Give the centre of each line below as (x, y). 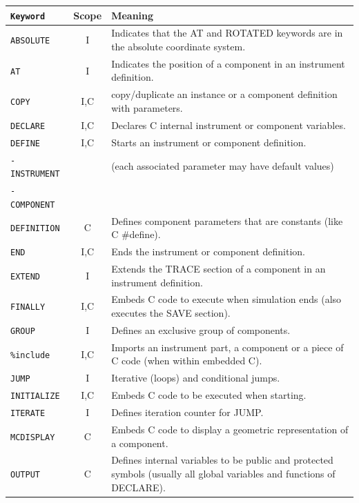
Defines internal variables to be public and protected (222, 460)
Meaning (133, 15)
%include (30, 355)
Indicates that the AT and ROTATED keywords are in (227, 33)
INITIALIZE (35, 396)
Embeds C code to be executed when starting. (209, 395)
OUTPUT (25, 474)
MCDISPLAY (33, 437)
